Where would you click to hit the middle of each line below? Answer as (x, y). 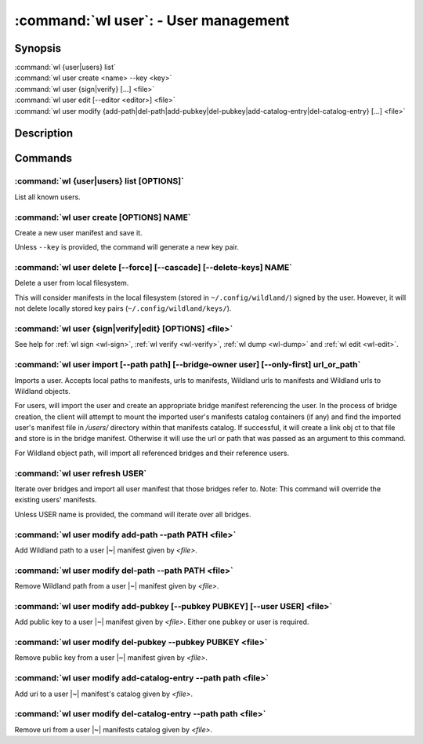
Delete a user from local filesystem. (72, 283)
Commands (43, 158)
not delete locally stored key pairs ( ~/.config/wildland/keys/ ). (123, 308)
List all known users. (48, 197)
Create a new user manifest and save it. (78, 232)
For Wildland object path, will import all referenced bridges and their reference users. (152, 453)
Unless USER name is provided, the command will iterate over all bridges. (133, 514)
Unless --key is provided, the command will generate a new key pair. (127, 247)
